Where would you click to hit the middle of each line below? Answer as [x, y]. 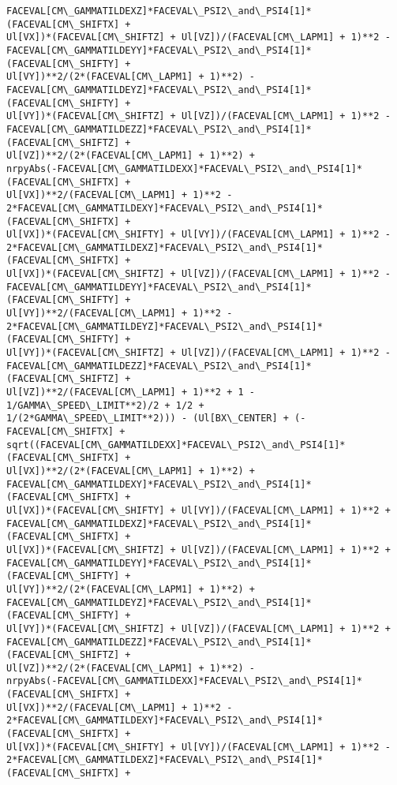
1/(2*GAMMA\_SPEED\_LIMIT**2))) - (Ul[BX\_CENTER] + [148, 419]
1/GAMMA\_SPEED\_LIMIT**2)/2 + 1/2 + [105, 405]
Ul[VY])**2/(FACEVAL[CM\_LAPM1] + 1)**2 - [120, 314]
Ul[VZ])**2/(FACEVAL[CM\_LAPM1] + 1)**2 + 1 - [131, 392]
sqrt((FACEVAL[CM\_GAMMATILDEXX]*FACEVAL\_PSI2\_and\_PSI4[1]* [176, 445]
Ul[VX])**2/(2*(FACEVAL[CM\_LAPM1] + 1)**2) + [131, 471]
